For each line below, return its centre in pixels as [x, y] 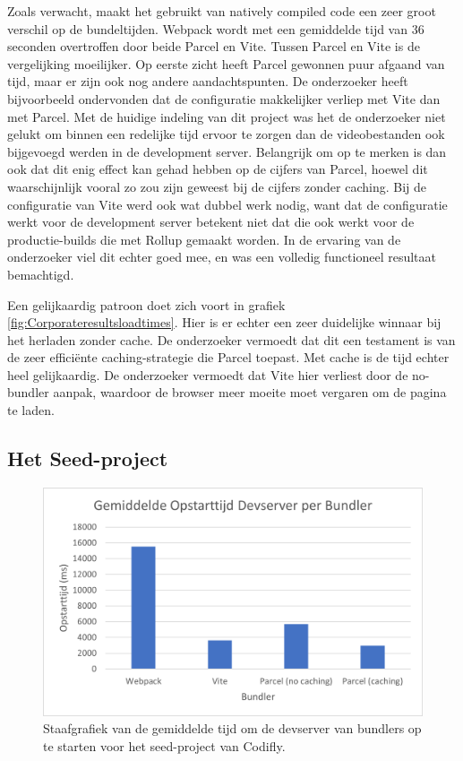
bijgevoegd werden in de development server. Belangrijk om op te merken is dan [227, 151]
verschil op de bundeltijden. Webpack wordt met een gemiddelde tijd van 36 [216, 28]
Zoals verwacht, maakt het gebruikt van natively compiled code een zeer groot [222, 11]
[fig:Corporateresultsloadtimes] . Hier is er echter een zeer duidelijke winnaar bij [224, 322]
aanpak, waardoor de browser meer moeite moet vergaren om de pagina [250, 392]
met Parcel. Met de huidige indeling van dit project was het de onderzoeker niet [227, 116]
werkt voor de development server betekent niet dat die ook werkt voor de [211, 222]
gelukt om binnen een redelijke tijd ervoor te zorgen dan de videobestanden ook [226, 134]
